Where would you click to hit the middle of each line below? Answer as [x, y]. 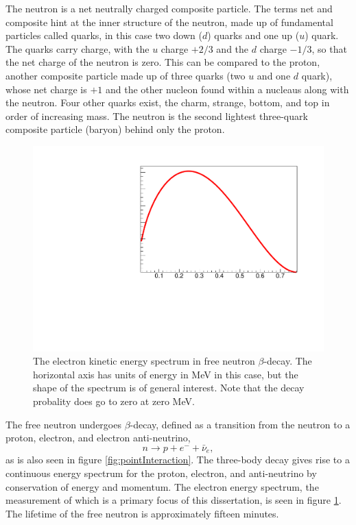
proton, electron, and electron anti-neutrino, [98, 438]
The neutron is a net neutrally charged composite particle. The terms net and [169, 8]
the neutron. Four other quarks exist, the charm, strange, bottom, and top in [168, 102]
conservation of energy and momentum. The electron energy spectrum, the [162, 486]
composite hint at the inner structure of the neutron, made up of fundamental [169, 22]
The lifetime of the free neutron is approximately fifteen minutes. [142, 513]
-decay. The [288, 361]
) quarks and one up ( [253, 35]
